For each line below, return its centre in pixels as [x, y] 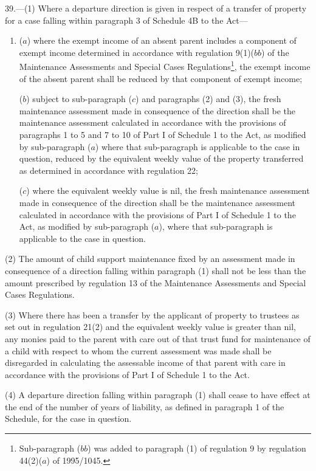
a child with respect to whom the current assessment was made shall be [138, 350]
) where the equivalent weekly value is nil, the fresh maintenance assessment [168, 191]
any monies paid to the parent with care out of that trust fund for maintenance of [158, 338]
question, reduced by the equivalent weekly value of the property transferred [161, 158]
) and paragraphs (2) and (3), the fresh [208, 99]
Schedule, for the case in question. [68, 418]
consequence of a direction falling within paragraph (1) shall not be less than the [156, 270]
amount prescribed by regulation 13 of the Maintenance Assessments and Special [156, 282]
